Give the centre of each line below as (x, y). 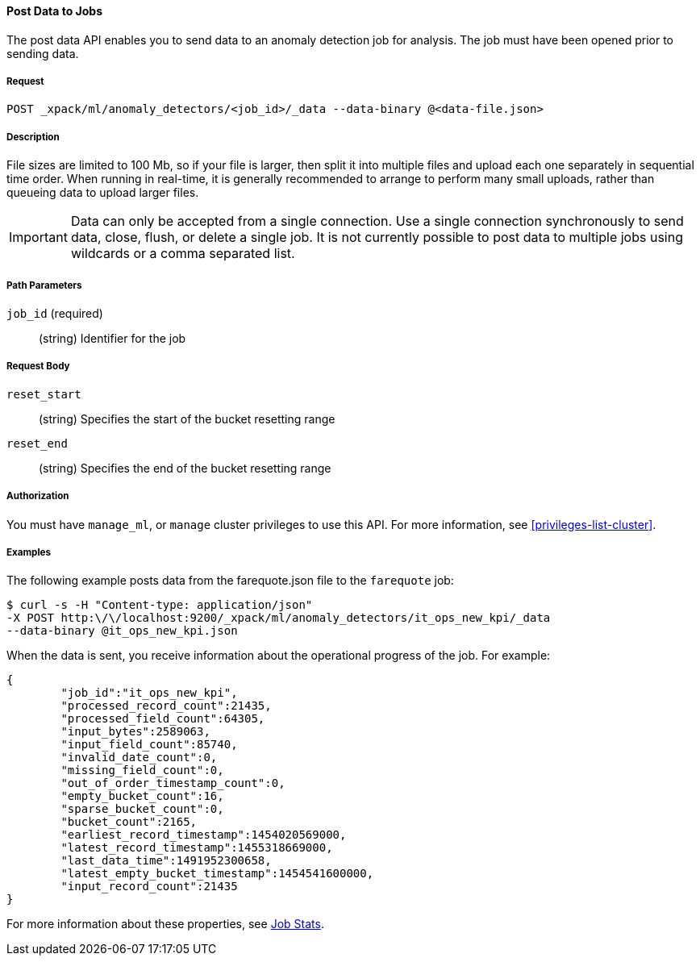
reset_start (44, 394)
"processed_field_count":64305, (163, 719)
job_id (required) (55, 313)
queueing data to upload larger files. (103, 193)
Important (38, 237)
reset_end (37, 443)
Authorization (38, 496)
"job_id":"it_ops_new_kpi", (149, 693)
